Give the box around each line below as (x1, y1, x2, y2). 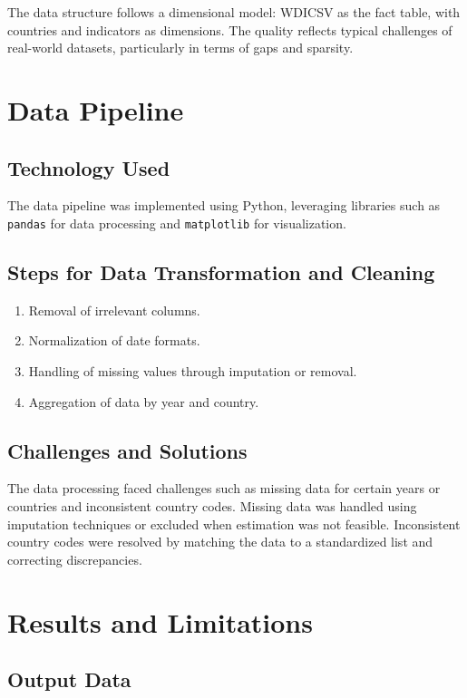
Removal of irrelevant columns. (28, 300, 200, 319)
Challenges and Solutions (7, 436, 248, 464)
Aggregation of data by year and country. (28, 392, 259, 411)
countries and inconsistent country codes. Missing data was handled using (7, 496, 417, 515)
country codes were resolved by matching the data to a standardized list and (7, 532, 433, 551)
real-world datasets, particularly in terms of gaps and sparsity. (7, 38, 354, 57)
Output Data (7, 665, 131, 693)
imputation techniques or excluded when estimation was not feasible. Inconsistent (7, 514, 461, 533)
